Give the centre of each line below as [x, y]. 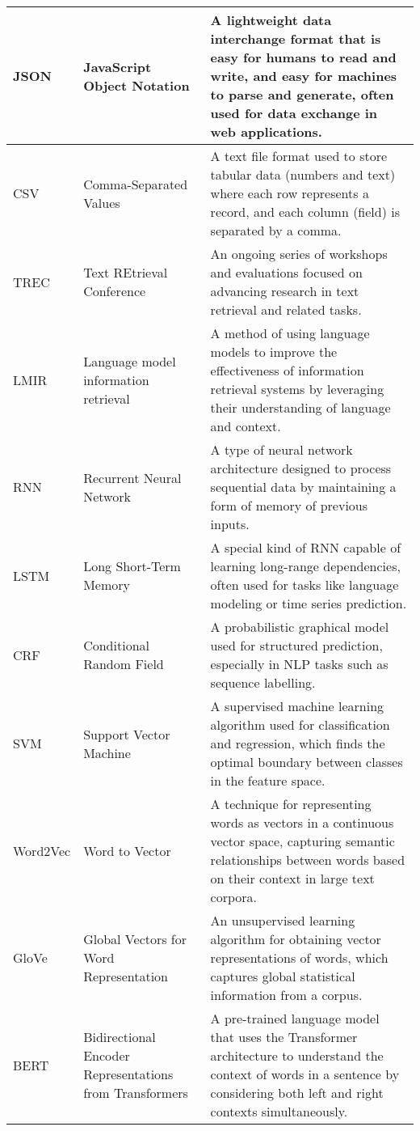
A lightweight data [271, 20]
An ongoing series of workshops [299, 254]
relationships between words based [308, 860]
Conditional [116, 645]
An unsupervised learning [283, 920]
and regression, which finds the [298, 743]
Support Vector [127, 734]
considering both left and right [297, 1093]
